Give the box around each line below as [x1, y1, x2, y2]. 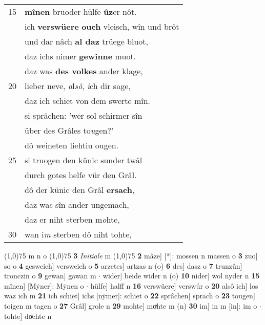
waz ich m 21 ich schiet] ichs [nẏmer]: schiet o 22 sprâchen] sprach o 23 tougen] [4, 290, 255, 301]
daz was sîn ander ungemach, [25, 199, 129, 210]
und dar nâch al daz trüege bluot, [25, 35, 149, 47]
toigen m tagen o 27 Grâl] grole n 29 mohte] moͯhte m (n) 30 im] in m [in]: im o [4, 300, 257, 311]
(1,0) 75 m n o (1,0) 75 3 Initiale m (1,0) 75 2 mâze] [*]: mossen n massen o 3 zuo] [4, 250, 258, 261]
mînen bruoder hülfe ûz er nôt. [25, 6, 137, 17]
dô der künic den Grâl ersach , [25, 184, 135, 196]
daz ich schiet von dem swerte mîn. [25, 95, 151, 106]
